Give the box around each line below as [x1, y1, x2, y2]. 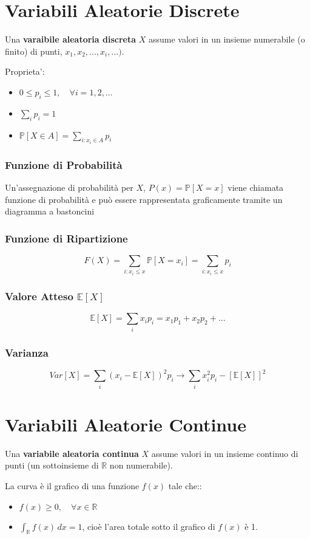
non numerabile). [109, 459, 173, 472]
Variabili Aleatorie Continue [5, 411, 246, 436]
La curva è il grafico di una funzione [5, 479, 140, 492]
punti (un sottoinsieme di [5, 459, 99, 472]
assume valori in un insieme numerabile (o [148, 33, 305, 46]
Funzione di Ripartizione [5, 230, 128, 245]
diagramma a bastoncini [5, 205, 95, 218]
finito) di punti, [5, 44, 62, 57]
